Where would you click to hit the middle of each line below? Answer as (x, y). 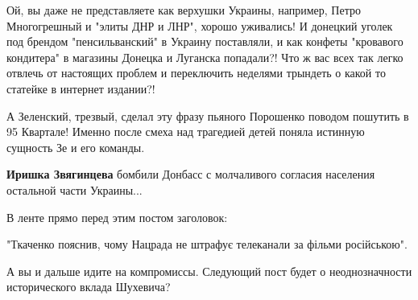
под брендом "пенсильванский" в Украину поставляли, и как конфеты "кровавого (205, 41)
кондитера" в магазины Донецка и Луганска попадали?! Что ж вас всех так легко (205, 57)
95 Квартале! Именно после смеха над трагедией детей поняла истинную (186, 132)
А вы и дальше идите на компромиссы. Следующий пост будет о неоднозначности (209, 271)
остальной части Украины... (74, 189)
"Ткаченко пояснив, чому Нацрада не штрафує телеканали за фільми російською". (207, 244)
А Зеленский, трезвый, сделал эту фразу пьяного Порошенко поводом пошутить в (208, 115)
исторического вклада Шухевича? (89, 287)
